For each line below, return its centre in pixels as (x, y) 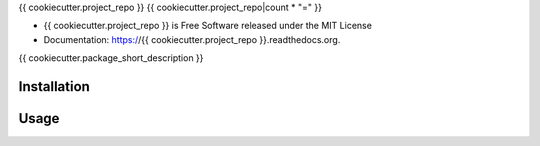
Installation (54, 86)
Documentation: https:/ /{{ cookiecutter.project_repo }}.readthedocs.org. (192, 39)
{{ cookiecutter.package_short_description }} (111, 58)
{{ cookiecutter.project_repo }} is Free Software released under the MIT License (207, 26)
